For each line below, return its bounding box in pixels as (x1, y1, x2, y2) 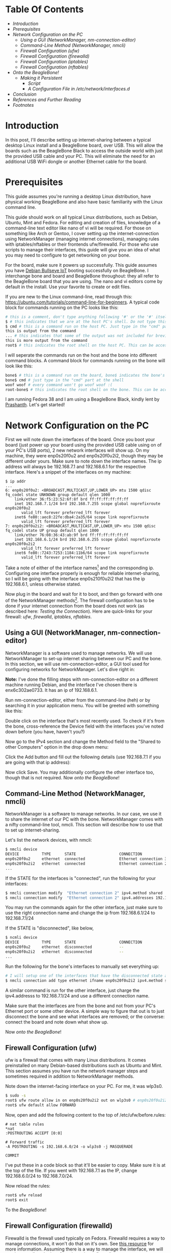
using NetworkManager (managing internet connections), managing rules (5, 236, 159, 242)
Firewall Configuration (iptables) (20, 58, 88, 64)
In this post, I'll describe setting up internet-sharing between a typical (5, 136, 151, 143)
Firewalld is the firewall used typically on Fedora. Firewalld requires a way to (5, 1235, 165, 1241)
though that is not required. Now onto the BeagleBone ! (5, 774, 120, 780)
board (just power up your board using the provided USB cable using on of (5, 442, 162, 448)
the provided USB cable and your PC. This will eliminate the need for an (5, 153, 155, 159)
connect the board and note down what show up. (5, 1018, 108, 1025)
